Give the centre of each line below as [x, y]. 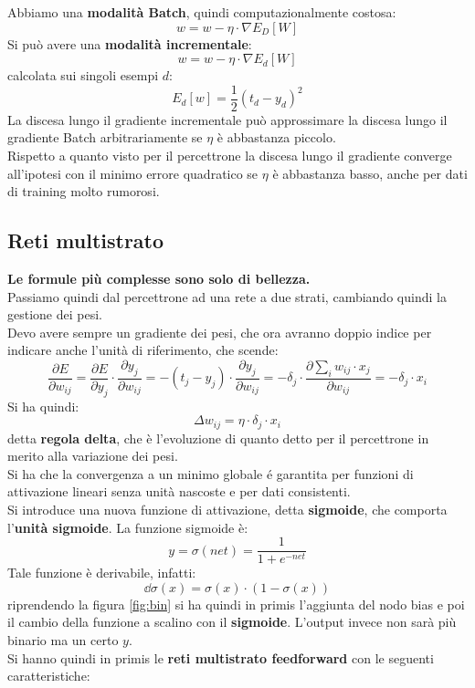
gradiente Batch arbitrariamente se [105, 137]
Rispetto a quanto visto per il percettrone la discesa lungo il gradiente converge [230, 156]
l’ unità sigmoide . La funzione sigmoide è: [128, 527]
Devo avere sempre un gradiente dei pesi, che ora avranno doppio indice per [220, 332]
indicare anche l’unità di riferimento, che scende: [143, 350]
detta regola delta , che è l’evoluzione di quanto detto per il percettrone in [218, 438]
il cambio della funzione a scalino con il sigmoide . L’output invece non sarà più [232, 622]
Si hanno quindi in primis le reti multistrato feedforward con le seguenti [221, 657]
